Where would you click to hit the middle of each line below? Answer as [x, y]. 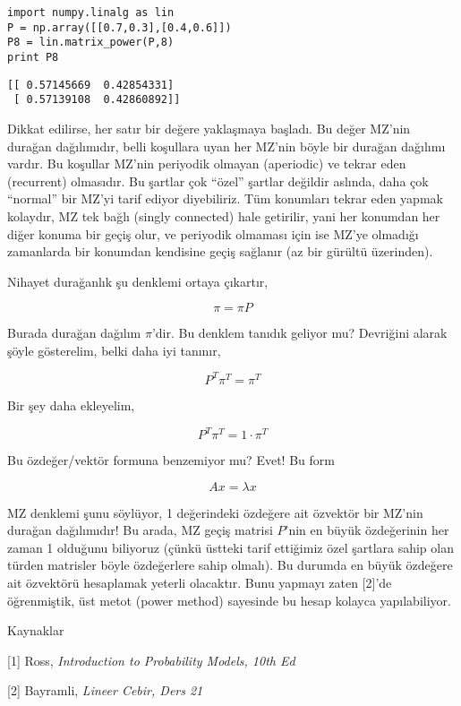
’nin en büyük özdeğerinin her [367, 530]
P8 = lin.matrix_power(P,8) [91, 43]
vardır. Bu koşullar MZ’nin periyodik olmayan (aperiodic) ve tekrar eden [207, 164]
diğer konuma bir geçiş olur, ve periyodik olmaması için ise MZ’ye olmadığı [213, 233]
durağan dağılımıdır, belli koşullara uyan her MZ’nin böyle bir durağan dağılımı [226, 146]
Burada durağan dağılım [74, 333]
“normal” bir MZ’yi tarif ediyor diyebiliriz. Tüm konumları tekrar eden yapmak [225, 198]
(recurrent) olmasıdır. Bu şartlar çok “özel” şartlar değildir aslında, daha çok [218, 181]
